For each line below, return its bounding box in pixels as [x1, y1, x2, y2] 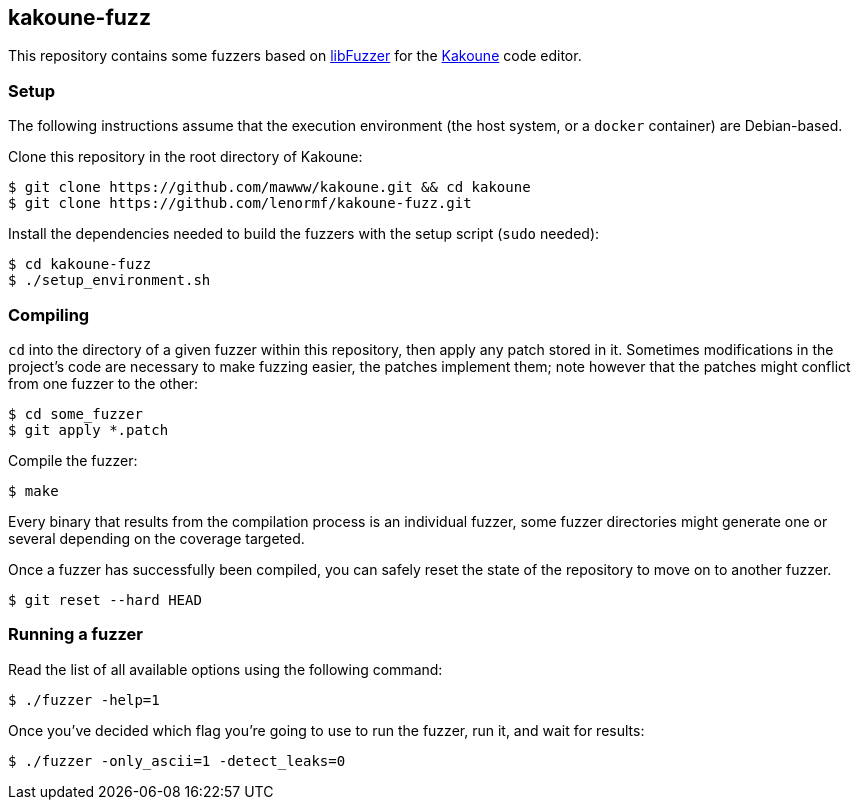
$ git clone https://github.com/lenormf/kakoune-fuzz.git [8, 195, 472, 212]
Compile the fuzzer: [8, 451, 138, 469]
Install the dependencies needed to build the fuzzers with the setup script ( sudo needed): [8, 225, 600, 243]
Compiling [8, 304, 90, 325]
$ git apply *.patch [8, 421, 169, 438]
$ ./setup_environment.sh [8, 272, 211, 289]
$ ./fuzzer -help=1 [8, 691, 160, 708]
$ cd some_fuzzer [8, 405, 143, 422]
